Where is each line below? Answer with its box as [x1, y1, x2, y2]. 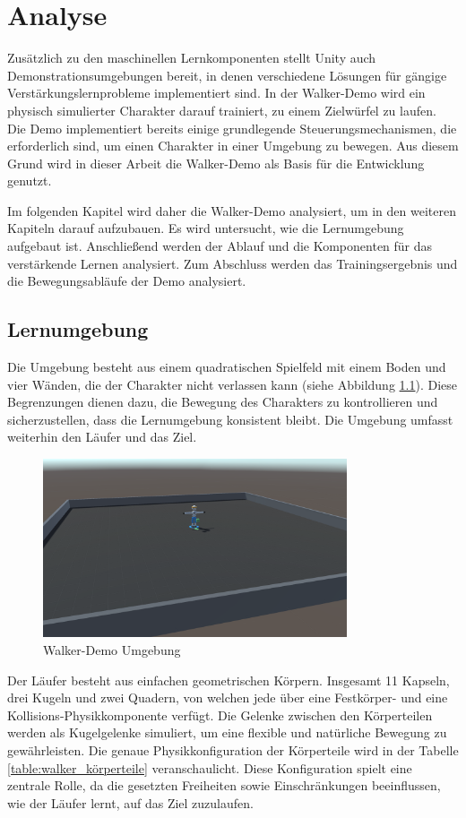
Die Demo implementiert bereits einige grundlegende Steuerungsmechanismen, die [7, 118, 457, 137]
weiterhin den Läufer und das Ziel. [7, 427, 197, 446]
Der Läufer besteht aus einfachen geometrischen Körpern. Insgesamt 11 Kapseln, [7, 670, 450, 689]
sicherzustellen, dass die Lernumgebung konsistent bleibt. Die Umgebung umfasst [7, 409, 453, 428]
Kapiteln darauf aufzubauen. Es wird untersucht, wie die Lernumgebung [7, 219, 404, 237]
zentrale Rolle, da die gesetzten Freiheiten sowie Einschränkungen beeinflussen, [7, 776, 441, 795]
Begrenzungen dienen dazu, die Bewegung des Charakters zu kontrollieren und [7, 392, 438, 411]
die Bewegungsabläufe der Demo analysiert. [7, 271, 246, 290]
